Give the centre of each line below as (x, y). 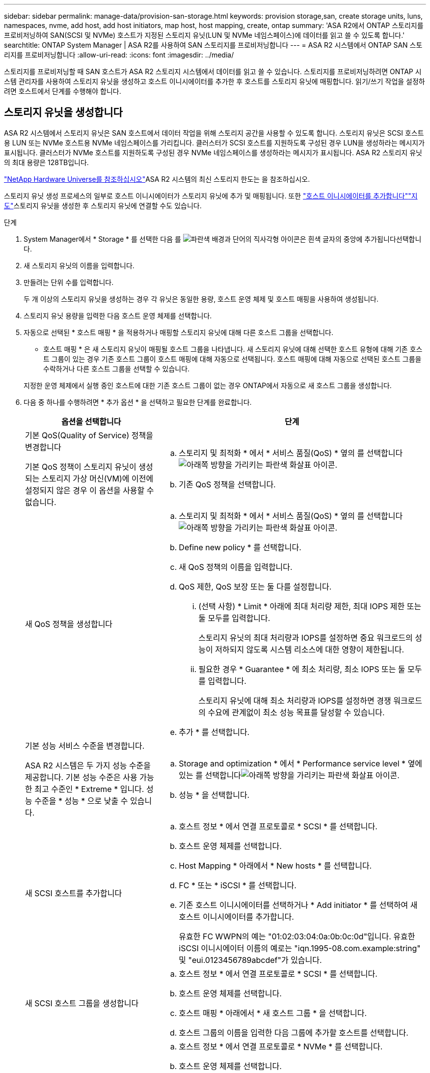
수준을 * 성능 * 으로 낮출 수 (81, 801)
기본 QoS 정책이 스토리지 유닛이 (81, 466)
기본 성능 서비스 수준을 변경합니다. (85, 746)
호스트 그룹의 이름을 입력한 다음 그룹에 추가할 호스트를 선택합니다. (294, 1032)
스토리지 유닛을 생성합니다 (63, 113)
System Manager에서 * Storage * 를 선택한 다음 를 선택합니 (223, 239)
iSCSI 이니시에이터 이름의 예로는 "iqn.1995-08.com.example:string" (300, 948)
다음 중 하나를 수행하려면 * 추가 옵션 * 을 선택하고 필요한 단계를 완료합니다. (138, 402)
